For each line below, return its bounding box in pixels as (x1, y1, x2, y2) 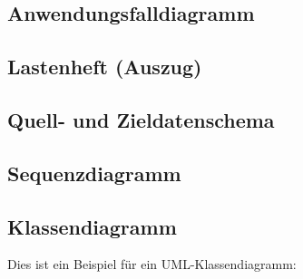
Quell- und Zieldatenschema (7, 105, 275, 133)
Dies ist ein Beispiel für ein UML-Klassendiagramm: (7, 255, 297, 274)
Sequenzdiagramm (7, 159, 181, 187)
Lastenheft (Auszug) (7, 53, 202, 81)
